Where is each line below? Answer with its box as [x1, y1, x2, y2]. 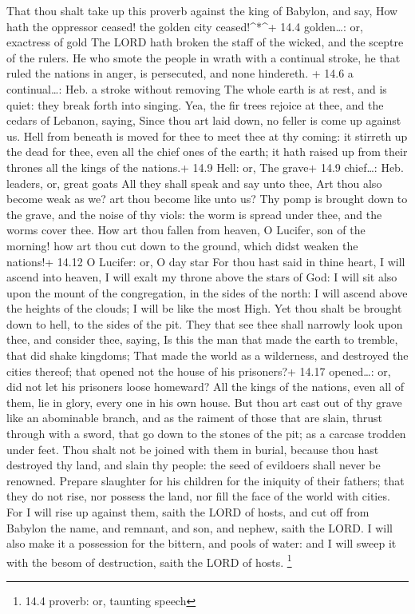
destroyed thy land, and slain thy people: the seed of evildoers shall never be [6, 457, 381, 473]
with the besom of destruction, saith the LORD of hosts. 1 [6, 551, 292, 570]
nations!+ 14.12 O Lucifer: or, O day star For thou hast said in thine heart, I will [6, 253, 405, 269]
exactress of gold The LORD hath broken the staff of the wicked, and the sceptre [6, 34, 404, 50]
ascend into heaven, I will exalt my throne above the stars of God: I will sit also [6, 269, 397, 285]
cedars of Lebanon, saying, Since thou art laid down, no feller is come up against [6, 112, 401, 129]
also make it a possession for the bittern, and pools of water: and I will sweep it [6, 535, 397, 552]
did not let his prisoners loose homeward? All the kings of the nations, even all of [6, 378, 404, 395]
